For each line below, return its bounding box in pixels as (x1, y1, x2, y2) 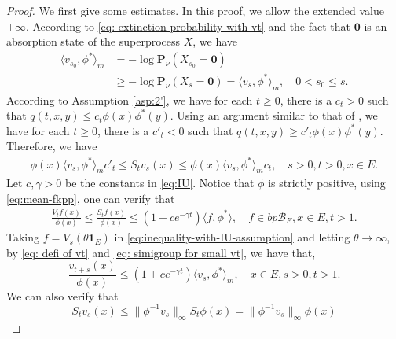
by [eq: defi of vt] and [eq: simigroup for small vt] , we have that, (6, 244, 316, 260)
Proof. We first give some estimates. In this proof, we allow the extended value (6, 2, 385, 18)
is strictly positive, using (268, 175, 386, 191)
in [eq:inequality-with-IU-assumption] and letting (114, 229, 350, 245)
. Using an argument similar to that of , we (170, 107, 378, 123)
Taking (6, 229, 40, 245)
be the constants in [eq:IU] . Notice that (64, 175, 255, 191)
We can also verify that (6, 287, 119, 304)
